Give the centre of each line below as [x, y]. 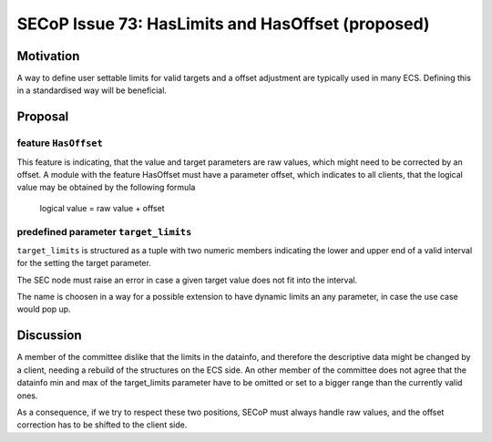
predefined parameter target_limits [104, 231]
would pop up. [44, 309]
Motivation [48, 56]
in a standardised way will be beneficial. [92, 90]
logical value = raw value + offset [102, 208]
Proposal [43, 117]
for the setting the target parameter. [84, 263]
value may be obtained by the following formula [106, 188]
